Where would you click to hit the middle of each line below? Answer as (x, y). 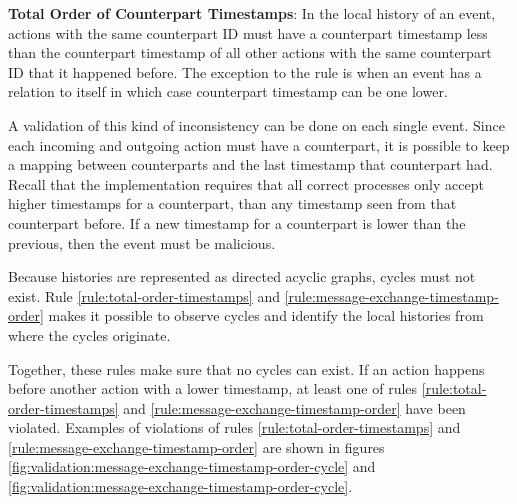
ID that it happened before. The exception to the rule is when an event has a (245, 71)
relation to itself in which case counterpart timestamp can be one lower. (228, 91)
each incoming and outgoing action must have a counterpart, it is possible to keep (259, 144)
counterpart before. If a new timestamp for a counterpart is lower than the (237, 222)
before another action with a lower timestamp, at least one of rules (213, 388)
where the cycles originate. (89, 334)
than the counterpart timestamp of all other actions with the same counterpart (250, 52)
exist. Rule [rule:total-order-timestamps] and (144, 295)
